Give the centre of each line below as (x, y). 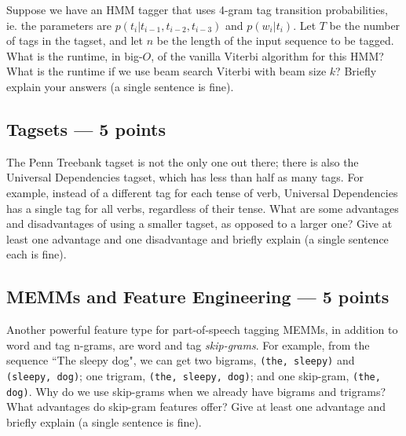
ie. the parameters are (59, 25)
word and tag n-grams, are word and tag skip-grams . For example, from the (188, 344)
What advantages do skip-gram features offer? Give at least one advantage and (196, 407)
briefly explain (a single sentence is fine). (104, 421)
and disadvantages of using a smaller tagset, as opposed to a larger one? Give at (199, 223)
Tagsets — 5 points (86, 128)
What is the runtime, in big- (75, 55)
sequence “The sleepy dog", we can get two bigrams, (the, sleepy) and (181, 360)
